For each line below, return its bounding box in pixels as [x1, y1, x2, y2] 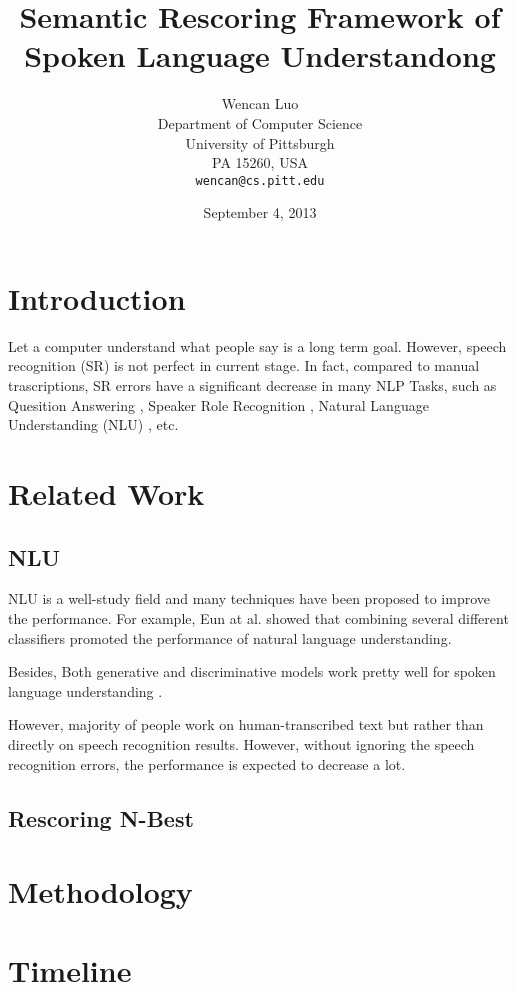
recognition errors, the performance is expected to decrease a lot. [8, 753, 406, 774]
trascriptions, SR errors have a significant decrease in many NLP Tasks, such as [8, 375, 497, 396]
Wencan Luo [221, 93, 299, 114]
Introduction [8, 277, 186, 318]
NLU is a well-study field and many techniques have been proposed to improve [8, 588, 491, 609]
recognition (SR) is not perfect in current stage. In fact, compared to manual [8, 355, 480, 376]
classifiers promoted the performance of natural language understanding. [8, 627, 452, 648]
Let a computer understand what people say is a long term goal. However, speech [8, 335, 507, 356]
